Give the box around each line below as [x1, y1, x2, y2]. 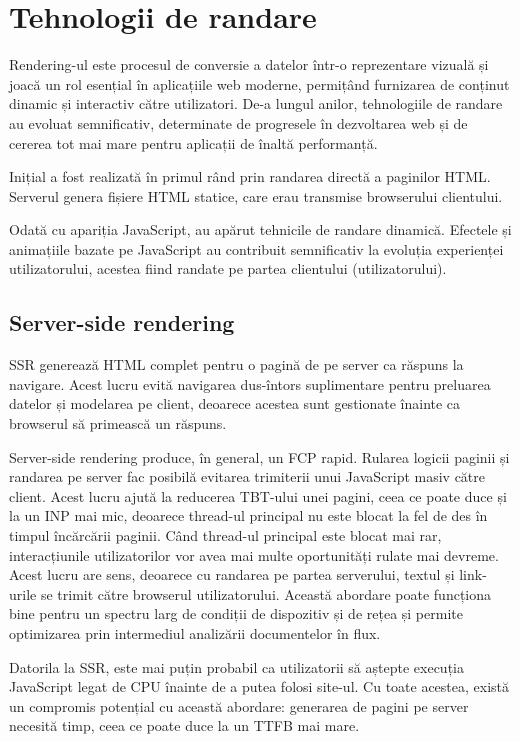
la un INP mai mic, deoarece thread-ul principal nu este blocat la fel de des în [9, 505, 488, 526]
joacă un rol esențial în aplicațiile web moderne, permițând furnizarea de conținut [9, 73, 510, 94]
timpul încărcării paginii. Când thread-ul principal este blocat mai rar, [9, 525, 442, 546]
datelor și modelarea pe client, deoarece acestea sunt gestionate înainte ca [9, 393, 461, 414]
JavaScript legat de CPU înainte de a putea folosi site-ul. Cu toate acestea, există [9, 676, 510, 697]
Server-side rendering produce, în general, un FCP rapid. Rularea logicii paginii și [9, 446, 510, 467]
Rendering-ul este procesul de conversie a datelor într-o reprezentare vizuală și [9, 54, 489, 75]
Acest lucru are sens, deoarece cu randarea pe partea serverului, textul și [9, 564, 455, 585]
